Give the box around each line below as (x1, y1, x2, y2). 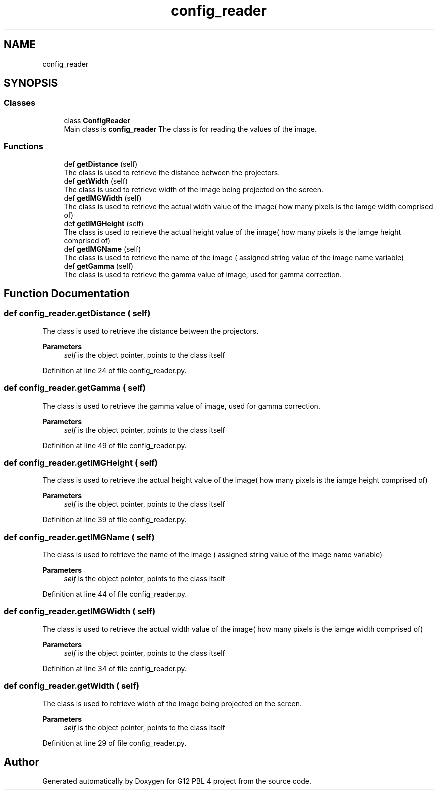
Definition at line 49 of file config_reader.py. (42, 441, 187, 450)
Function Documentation (4, 287, 130, 300)
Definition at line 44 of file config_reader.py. (42, 590, 187, 599)
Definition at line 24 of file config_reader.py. (42, 366, 187, 375)
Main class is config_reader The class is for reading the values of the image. (64, 124, 317, 133)
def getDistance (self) (64, 159, 138, 168)
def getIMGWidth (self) (64, 193, 142, 202)
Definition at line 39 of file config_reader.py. (42, 515, 187, 524)
